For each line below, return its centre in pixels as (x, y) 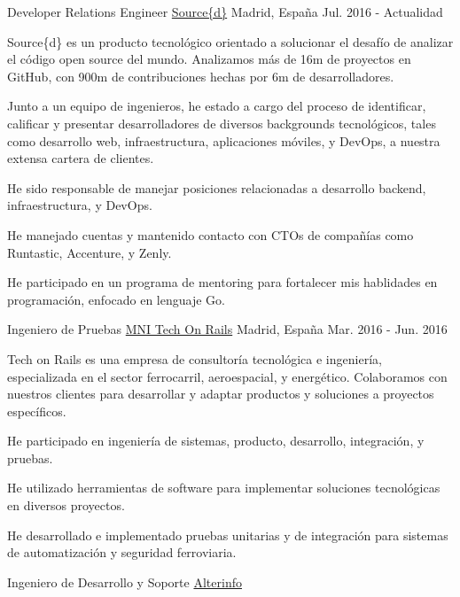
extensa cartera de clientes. (81, 158)
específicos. (37, 411)
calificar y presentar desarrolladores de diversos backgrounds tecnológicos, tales (222, 123)
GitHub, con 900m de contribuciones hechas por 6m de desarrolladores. (201, 76)
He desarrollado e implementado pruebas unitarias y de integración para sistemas (228, 535)
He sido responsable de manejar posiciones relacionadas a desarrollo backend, (217, 187)
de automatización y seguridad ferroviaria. (122, 552)
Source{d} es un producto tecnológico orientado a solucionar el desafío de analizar (230, 41)
